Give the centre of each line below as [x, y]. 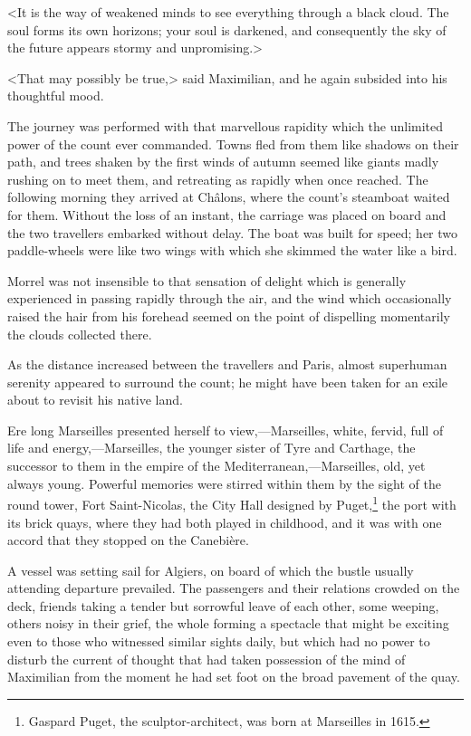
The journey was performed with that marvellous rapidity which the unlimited [226, 125]
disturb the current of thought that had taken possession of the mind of [207, 659]
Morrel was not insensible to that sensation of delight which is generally [207, 280]
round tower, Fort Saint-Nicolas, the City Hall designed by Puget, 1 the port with [232, 503]
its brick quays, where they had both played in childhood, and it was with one [225, 522]
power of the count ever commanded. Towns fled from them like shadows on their [233, 143]
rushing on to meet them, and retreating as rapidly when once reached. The [218, 179]
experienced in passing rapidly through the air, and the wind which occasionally [230, 298]
